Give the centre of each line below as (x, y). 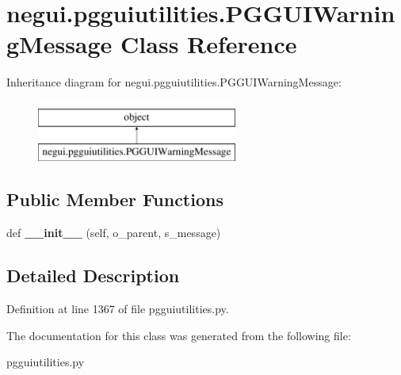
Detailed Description (93, 276)
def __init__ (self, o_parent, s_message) (114, 233)
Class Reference (209, 44)
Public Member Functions (115, 199)
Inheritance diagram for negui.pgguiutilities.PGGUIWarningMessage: (174, 82)
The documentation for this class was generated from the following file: (179, 335)
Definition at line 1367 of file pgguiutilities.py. (118, 309)
